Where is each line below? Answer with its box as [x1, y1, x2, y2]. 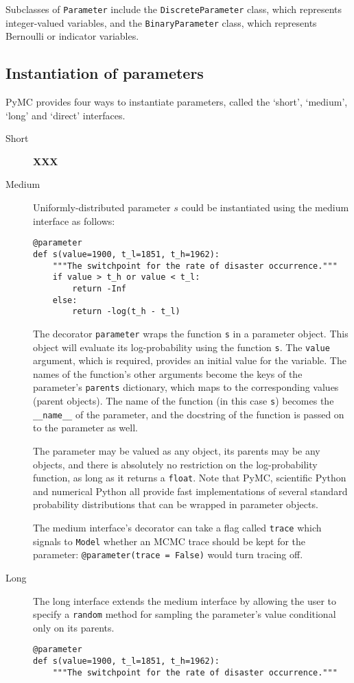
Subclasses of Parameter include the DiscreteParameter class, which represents [5, 2, 342, 16]
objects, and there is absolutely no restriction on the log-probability [33, 457, 318, 471]
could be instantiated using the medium [181, 200, 349, 215]
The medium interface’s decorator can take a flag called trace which [33, 520, 322, 534]
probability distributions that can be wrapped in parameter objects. [33, 497, 318, 512]
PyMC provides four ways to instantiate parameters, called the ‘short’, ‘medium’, [5, 95, 348, 109]
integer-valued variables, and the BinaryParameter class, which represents [5, 15, 317, 29]
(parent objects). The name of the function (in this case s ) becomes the [33, 394, 334, 408]
